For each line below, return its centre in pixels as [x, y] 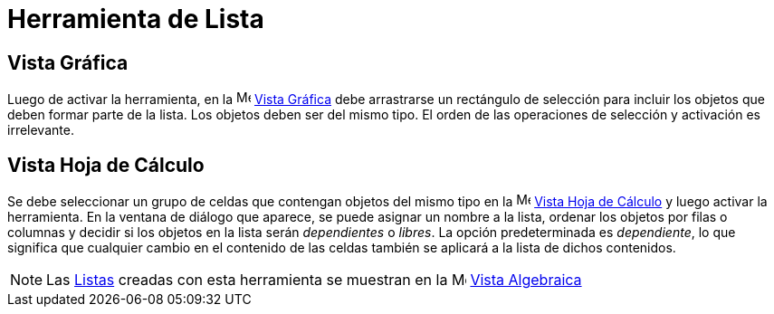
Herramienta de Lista [136, 19]
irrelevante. [41, 130]
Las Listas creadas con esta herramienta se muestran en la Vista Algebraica [314, 280]
